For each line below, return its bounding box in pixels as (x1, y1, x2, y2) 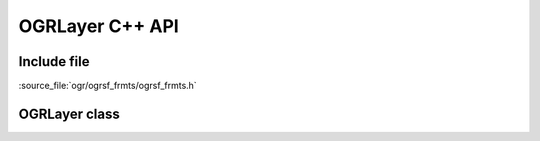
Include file (18, 53, 90, 70)
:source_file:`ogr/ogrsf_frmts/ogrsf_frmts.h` (18, 80, 197, 92)
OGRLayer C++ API (18, 15, 179, 37)
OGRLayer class (18, 105, 120, 122)
